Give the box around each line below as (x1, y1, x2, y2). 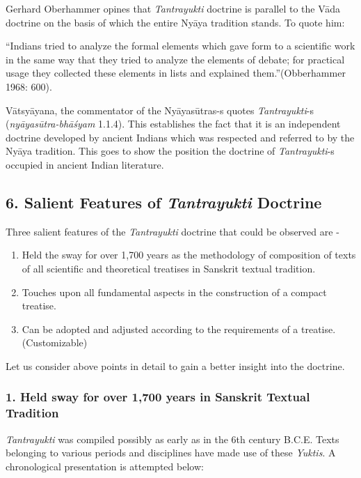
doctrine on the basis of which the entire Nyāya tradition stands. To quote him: (6, 15, 345, 29)
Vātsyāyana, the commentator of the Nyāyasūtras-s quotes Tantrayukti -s (6, 102, 314, 117)
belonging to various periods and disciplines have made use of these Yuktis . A (6, 445, 336, 460)
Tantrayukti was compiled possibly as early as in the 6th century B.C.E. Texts (6, 431, 339, 446)
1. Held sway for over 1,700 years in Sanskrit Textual (6, 388, 310, 406)
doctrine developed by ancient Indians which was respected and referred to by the (6, 130, 355, 144)
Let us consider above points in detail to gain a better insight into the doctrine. (6, 358, 345, 373)
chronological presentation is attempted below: (6, 458, 204, 473)
